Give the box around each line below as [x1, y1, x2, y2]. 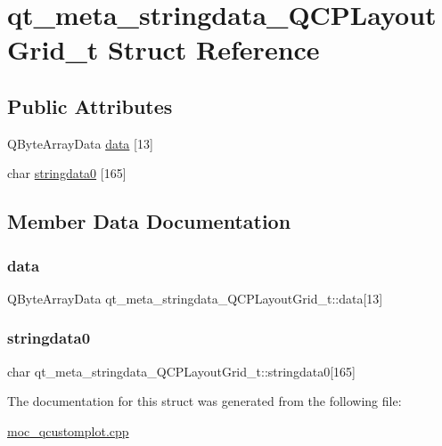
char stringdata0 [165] [7, 164, 127, 182]
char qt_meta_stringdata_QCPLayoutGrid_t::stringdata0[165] [7, 361, 356, 380]
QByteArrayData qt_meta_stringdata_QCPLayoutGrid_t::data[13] [7, 288, 383, 307]
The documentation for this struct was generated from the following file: [7, 392, 402, 410]
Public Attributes [7, 92, 173, 119]
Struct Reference [107, 31, 320, 68]
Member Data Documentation [7, 207, 291, 235]
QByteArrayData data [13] [7, 134, 153, 152]
